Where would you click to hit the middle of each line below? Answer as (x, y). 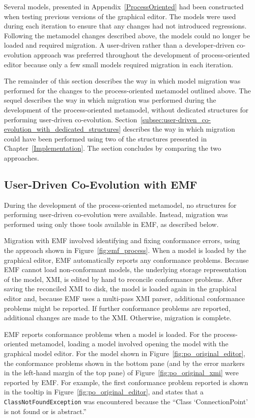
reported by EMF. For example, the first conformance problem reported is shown (126, 382)
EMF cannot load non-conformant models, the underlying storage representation (125, 269)
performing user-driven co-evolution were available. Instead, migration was (116, 214)
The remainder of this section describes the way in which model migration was (122, 81)
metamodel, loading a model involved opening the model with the (129, 344)
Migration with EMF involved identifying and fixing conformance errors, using (122, 240)
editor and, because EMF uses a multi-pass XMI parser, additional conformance (125, 298)
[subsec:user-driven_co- (175, 119)
